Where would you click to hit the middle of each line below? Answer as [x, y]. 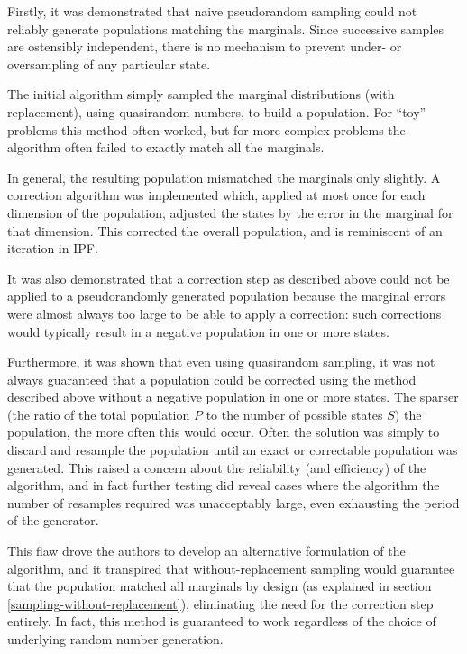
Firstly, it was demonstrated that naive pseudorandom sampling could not [212, 11]
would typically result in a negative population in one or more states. [198, 331]
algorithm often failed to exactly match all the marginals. [166, 147]
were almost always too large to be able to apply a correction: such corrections [224, 313]
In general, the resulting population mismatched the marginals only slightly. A [224, 177]
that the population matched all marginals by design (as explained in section [220, 586]
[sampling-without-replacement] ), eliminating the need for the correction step [220, 603]
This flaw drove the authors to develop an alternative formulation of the [206, 551]
